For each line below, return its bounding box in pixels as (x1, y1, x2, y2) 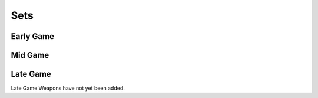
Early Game (11, 31, 54, 41)
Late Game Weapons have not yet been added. (11, 84, 125, 92)
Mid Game (11, 50, 49, 60)
